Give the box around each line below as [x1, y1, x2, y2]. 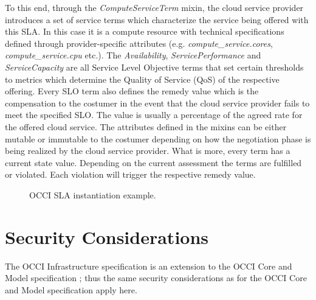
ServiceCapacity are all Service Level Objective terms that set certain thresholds [5, 60, 304, 73]
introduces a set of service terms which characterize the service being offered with [5, 13, 309, 26]
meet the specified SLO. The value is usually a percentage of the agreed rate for [5, 108, 303, 121]
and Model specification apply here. [5, 283, 137, 296]
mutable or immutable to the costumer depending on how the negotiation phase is [5, 132, 311, 145]
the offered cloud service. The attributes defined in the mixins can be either [5, 120, 287, 133]
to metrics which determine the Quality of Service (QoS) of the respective [5, 72, 280, 85]
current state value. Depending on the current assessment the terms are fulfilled [5, 156, 302, 169]
